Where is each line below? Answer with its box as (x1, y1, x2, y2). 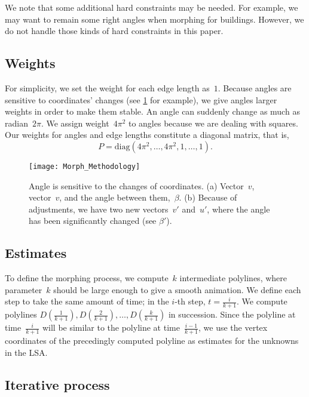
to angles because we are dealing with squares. (128, 116, 298, 129)
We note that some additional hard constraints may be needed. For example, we (5, 1, 298, 13)
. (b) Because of (179, 191, 237, 204)
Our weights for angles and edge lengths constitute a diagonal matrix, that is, (5, 128, 289, 141)
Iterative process (5, 375, 110, 393)
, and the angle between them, (59, 191, 170, 204)
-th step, (175, 295, 206, 307)
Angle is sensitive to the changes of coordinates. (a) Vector (29, 179, 244, 192)
